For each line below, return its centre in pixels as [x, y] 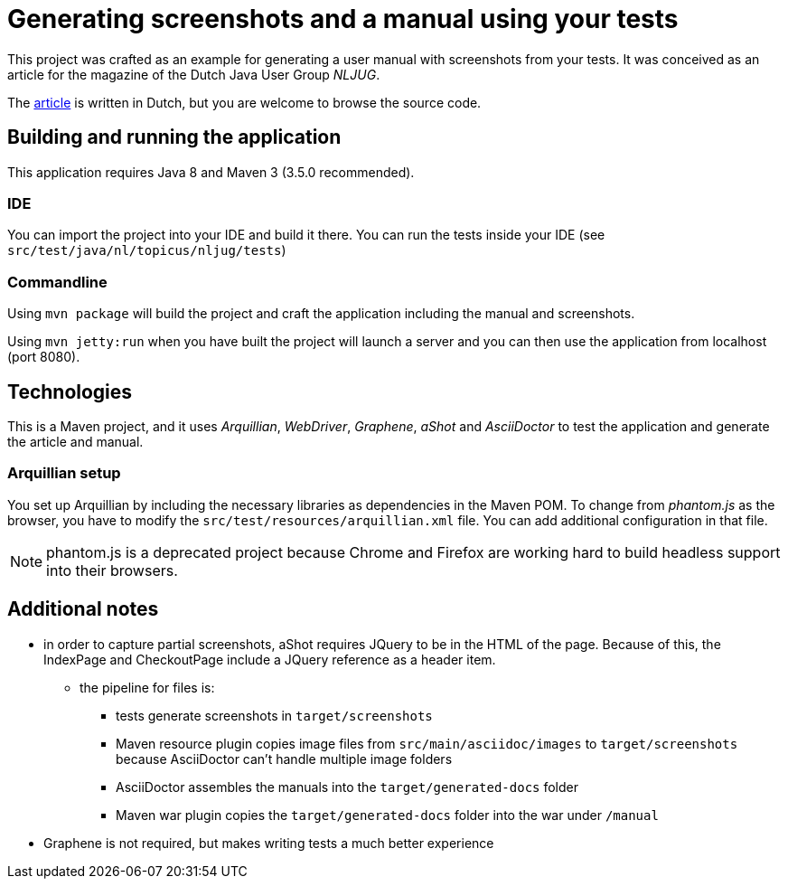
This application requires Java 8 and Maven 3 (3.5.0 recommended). [211, 172]
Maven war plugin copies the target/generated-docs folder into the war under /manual [387, 815]
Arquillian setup [64, 473]
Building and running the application [174, 137]
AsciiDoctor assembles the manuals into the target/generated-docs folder [347, 787]
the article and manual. [75, 441]
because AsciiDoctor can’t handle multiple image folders [284, 759]
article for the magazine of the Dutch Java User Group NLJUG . [194, 74]
